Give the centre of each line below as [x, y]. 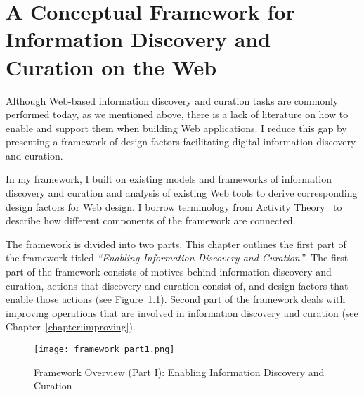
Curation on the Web [111, 66]
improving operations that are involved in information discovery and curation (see [182, 312]
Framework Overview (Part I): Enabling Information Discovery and [179, 371]
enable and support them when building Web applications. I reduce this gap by [176, 128]
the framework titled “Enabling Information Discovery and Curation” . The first [177, 258]
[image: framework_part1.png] [104, 349]
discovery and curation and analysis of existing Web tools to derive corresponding [182, 193]
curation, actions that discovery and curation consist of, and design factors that [177, 285]
